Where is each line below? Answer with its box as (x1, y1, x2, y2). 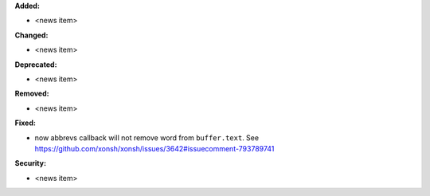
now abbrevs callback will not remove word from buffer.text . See (34, 132, 259, 143)
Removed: (14, 88, 49, 99)
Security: (14, 159, 47, 168)
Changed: (14, 30, 49, 40)
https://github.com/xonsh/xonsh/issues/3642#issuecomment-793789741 (34, 143, 275, 153)
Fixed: (14, 118, 36, 127)
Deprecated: (14, 60, 57, 69)
